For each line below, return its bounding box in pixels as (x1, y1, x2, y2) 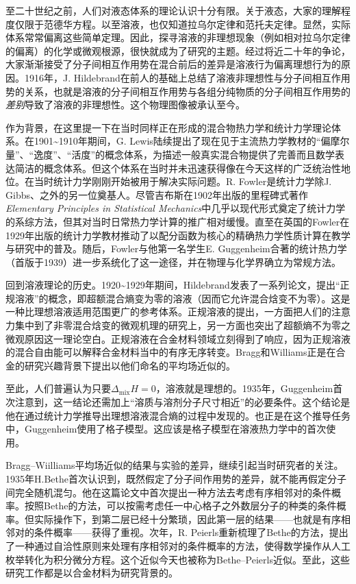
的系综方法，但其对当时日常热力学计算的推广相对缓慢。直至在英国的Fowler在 (5, 214, 350, 228)
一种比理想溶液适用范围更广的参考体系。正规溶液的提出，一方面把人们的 (5, 304, 331, 319)
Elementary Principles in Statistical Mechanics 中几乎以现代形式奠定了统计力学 (5, 201, 346, 215)
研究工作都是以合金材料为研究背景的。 (5, 565, 178, 580)
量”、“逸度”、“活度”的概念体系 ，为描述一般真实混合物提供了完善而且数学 (5, 147, 335, 161)
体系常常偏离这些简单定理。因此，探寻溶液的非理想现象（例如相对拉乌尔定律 (5, 30, 351, 45)
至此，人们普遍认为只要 (5, 381, 111, 396)
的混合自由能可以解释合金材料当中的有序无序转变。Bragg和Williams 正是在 (5, 345, 336, 359)
